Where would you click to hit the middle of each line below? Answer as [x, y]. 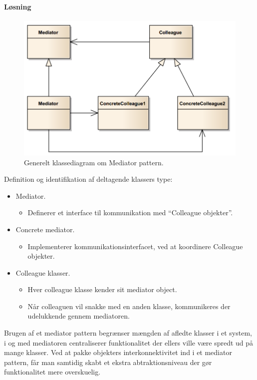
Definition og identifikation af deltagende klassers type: [88, 179]
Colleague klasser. [43, 272]
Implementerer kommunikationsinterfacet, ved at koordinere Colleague [135, 246]
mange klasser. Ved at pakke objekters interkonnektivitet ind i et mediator [118, 352]
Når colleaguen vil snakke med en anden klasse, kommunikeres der [129, 306]
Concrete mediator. [45, 229]
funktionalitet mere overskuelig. [52, 372]
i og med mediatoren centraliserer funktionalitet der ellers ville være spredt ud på [129, 342]
